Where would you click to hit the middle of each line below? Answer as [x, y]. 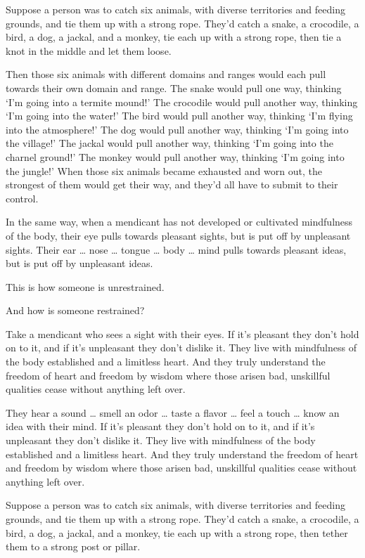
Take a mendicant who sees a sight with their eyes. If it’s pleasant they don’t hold [182, 333]
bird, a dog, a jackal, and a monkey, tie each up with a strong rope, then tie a [174, 37]
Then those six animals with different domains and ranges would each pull [166, 74]
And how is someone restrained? [75, 310]
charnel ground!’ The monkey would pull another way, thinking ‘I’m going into [175, 156]
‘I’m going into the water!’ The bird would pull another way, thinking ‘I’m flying [179, 116]
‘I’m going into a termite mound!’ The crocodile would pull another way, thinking [182, 102]
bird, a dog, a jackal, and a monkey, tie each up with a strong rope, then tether [177, 532]
